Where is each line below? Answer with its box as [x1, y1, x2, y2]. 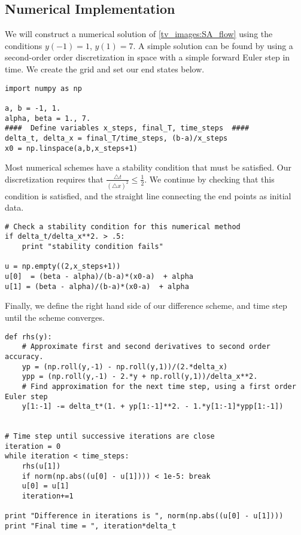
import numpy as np [5, 84, 82, 93]
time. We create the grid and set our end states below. [5, 62, 205, 75]
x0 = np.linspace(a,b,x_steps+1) [5, 144, 138, 153]
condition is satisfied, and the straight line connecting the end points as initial [5, 189, 291, 202]
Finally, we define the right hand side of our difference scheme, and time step [5, 299, 287, 312]
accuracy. [5, 352, 44, 361]
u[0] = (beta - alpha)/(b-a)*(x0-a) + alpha [5, 272, 193, 281]
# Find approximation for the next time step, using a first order [22, 382, 296, 391]
